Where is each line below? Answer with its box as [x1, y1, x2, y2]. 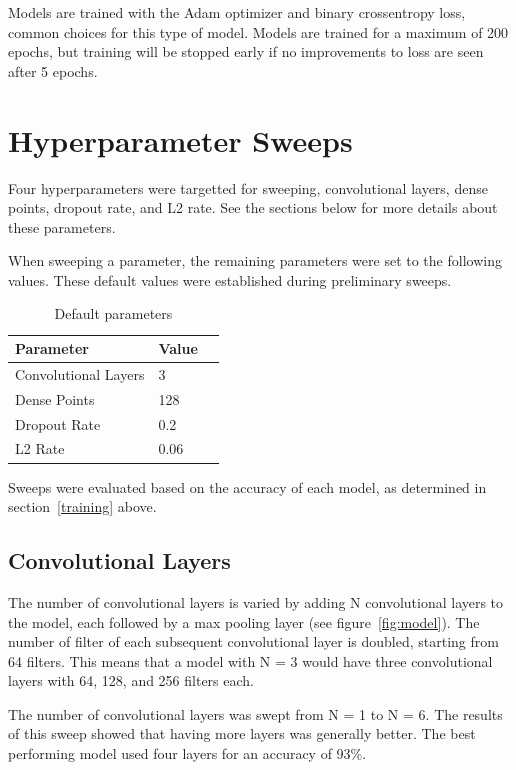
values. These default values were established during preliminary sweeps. [8, 269, 452, 290]
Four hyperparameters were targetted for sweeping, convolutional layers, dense [8, 177, 488, 198]
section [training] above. [8, 496, 157, 517]
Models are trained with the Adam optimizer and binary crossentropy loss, [8, 2, 466, 22]
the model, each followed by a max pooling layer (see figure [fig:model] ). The [8, 611, 480, 632]
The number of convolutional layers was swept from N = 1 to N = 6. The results [8, 703, 503, 724]
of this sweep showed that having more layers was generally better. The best [8, 723, 476, 744]
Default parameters [54, 303, 173, 324]
